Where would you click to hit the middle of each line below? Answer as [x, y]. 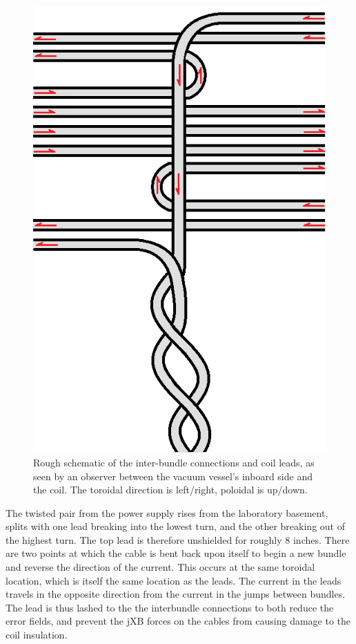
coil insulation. [37, 635]
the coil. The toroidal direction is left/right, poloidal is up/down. [170, 490]
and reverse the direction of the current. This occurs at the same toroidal [160, 567]
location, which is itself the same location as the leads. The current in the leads [174, 580]
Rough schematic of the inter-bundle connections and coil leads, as [174, 462]
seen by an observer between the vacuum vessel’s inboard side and [173, 476]
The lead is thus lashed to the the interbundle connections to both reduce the [170, 607]
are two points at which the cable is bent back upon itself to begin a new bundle [176, 553]
